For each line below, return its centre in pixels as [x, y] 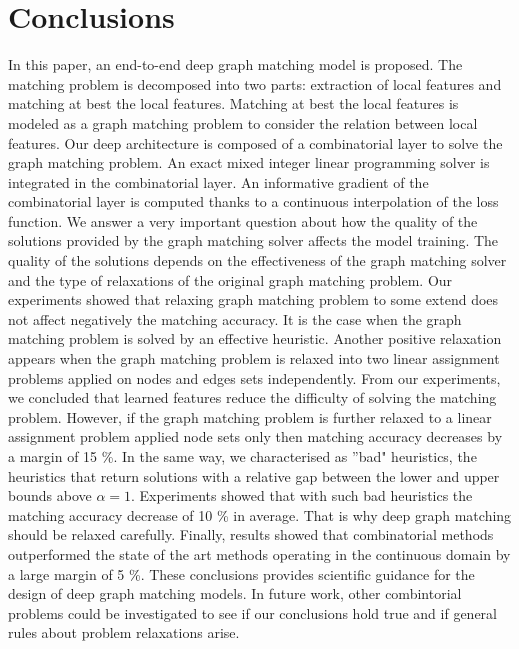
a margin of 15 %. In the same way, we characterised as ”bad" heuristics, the [242, 456]
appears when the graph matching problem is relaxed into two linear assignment [254, 358]
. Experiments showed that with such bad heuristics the [302, 495]
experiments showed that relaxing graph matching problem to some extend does [253, 299]
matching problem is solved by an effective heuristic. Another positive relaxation [255, 338]
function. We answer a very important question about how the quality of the [243, 220]
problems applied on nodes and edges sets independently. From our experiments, [254, 377]
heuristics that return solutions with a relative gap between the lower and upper [254, 475]
